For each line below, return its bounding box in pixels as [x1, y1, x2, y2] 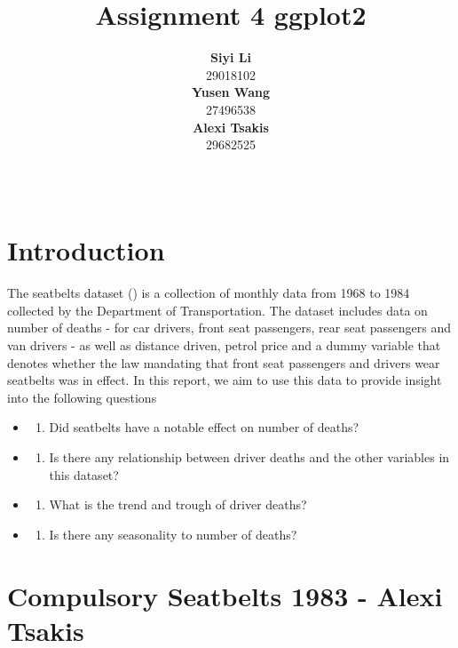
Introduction [7, 232, 165, 268]
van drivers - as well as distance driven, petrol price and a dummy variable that [7, 336, 441, 354]
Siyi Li [210, 48, 251, 67]
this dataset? [49, 465, 119, 484]
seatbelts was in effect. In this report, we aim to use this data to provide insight [7, 371, 442, 389]
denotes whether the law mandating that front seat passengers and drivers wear [7, 353, 440, 372]
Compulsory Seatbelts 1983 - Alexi [7, 577, 443, 613]
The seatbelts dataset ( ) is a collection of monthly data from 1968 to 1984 [7, 284, 410, 302]
